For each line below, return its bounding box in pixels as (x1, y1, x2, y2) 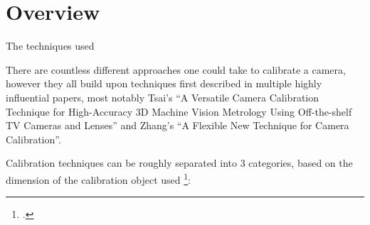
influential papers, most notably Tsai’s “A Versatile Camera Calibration (6, 89, 319, 104)
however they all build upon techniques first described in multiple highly (6, 76, 322, 91)
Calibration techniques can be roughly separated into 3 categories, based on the (6, 155, 353, 170)
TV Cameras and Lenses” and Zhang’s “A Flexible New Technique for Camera (6, 118, 349, 133)
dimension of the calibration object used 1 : (6, 170, 191, 187)
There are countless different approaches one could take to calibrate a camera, (6, 62, 346, 77)
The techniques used (6, 38, 95, 53)
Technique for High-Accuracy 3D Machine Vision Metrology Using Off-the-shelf (6, 104, 352, 119)
